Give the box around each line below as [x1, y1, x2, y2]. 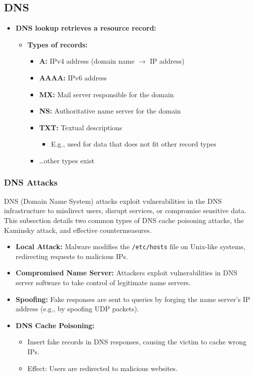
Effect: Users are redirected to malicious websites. [27, 363, 178, 373]
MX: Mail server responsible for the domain [39, 89, 174, 99]
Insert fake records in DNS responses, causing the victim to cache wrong [27, 337, 247, 347]
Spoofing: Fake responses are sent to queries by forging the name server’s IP [15, 294, 251, 304]
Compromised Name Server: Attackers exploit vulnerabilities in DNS [15, 267, 238, 278]
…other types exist [39, 155, 94, 165]
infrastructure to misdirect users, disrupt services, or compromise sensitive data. [4, 205, 247, 216]
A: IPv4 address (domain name [39, 56, 135, 66]
